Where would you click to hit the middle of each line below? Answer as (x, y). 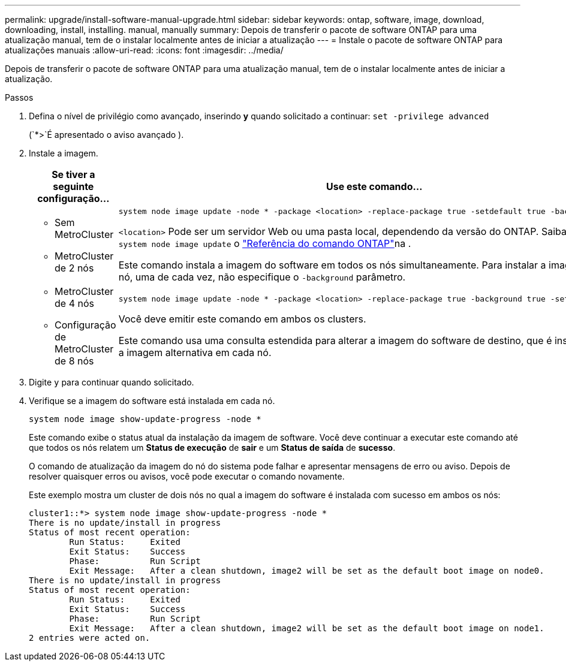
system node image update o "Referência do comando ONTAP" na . (265, 243)
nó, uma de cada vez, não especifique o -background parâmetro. (262, 277)
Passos (19, 97)
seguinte (73, 186)
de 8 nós (74, 361)
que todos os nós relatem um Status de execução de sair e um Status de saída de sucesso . (212, 447)
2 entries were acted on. (90, 638)
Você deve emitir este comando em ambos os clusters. (242, 319)
